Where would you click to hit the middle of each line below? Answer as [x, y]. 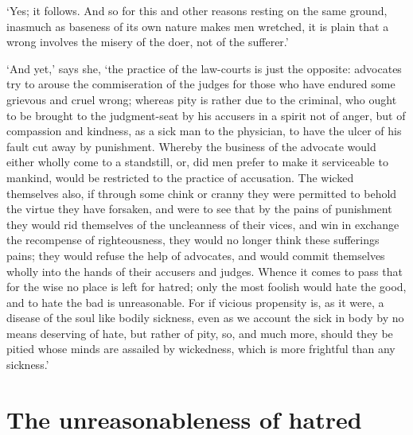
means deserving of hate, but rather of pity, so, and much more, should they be [200, 333]
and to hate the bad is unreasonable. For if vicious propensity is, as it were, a [195, 302]
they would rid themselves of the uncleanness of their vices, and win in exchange [203, 224]
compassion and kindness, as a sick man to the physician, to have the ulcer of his [204, 131]
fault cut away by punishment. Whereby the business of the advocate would [191, 146]
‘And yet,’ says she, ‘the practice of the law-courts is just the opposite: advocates [204, 68]
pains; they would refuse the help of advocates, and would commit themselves [196, 255]
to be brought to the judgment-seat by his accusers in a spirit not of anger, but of [206, 115]
